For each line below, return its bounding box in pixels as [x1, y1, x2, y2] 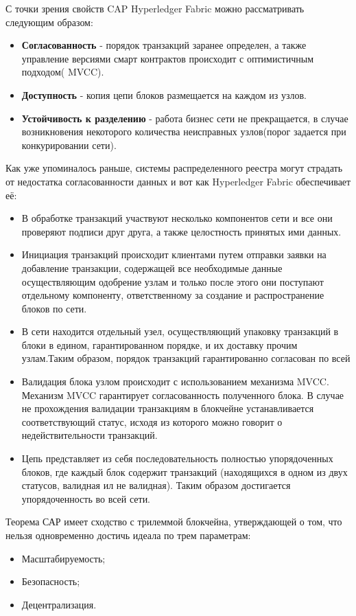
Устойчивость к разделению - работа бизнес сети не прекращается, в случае [21, 111, 348, 125]
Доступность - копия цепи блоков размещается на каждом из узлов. [21, 87, 307, 102]
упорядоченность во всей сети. [21, 491, 151, 505]
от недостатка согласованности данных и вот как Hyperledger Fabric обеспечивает [5, 174, 351, 188]
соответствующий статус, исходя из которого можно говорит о [21, 414, 283, 429]
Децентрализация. [21, 597, 97, 611]
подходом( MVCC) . [21, 65, 104, 79]
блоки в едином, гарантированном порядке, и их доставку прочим [21, 337, 298, 352]
